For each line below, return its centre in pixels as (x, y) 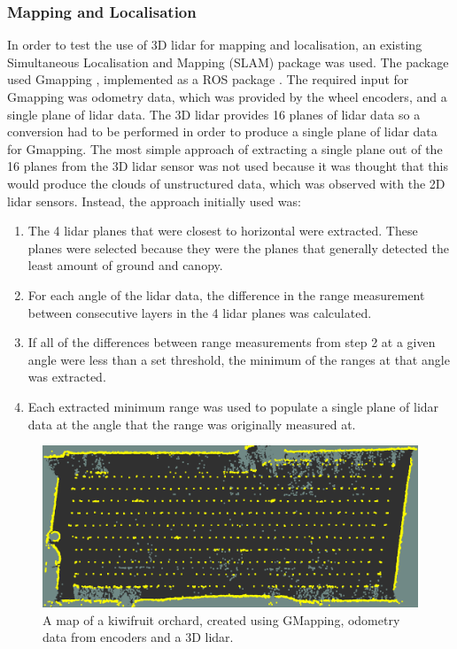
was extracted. (67, 377)
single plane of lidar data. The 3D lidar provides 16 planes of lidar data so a (214, 114)
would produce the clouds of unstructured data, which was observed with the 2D (226, 183)
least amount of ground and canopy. (125, 265)
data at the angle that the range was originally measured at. (192, 424)
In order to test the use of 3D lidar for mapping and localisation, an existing (215, 45)
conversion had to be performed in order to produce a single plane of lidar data (222, 131)
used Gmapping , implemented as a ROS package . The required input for (208, 79)
